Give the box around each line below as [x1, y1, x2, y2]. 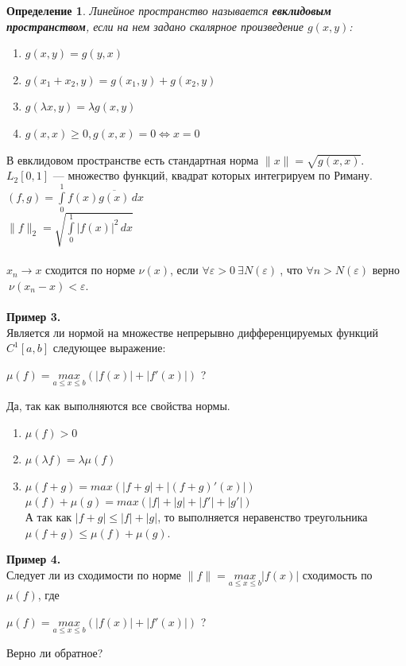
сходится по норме [45, 265, 135, 277]
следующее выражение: [52, 339, 166, 356]
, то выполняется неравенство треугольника [157, 508, 368, 525]
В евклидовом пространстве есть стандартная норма [6, 151, 259, 168]
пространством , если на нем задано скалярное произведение [6, 17, 304, 34]
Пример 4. [6, 551, 61, 567]
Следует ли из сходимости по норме [6, 566, 182, 583]
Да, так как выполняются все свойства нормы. [6, 397, 230, 413]
